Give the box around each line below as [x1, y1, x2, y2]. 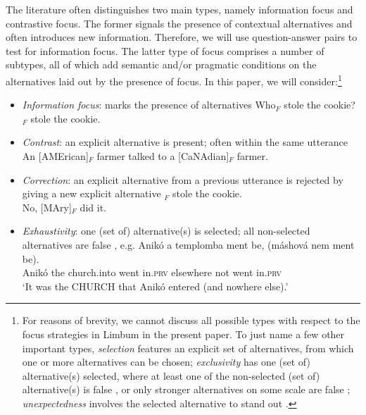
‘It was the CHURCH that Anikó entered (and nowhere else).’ [22, 278, 289, 293]
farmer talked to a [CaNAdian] [96, 149, 229, 163]
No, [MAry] [22, 199, 72, 214]
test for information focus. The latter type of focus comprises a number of [6, 43, 324, 58]
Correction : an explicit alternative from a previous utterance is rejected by [22, 172, 343, 187]
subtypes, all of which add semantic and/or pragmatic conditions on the [6, 57, 317, 72]
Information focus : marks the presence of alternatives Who [22, 97, 276, 112]
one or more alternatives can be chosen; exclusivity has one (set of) [22, 354, 310, 369]
